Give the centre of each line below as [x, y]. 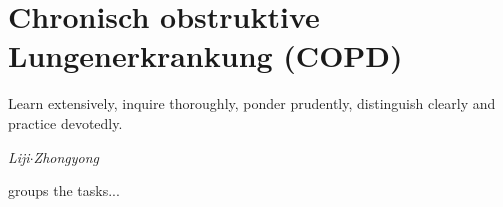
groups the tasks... [64, 190]
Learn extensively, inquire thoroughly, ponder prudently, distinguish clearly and [252, 103]
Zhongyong [66, 156]
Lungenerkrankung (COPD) [205, 55]
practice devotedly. [65, 122]
